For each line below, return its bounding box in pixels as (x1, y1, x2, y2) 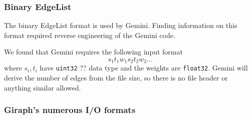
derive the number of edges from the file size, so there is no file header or (4, 72, 228, 83)
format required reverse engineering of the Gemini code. (4, 29, 175, 40)
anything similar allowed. (4, 82, 81, 92)
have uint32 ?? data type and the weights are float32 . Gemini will (40, 62, 248, 73)
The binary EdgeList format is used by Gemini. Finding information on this (4, 20, 237, 30)
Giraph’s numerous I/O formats (4, 103, 136, 116)
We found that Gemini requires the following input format (4, 46, 183, 57)
